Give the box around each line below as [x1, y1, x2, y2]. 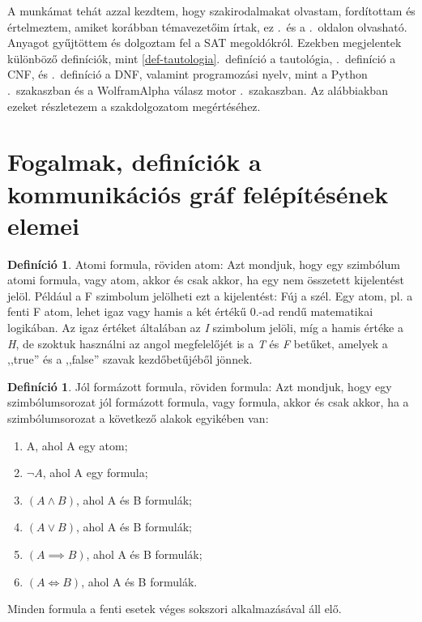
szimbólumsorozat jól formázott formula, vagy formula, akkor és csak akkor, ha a [7, 394, 409, 411]
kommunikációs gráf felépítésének [7, 177, 389, 210]
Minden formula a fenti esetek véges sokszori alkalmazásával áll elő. [7, 600, 342, 617]
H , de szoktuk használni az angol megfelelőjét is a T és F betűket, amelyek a [7, 334, 388, 351]
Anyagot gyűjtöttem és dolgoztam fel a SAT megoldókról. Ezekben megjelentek [7, 34, 402, 51]
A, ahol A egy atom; [26, 437, 128, 454]
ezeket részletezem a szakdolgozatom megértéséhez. [7, 97, 261, 114]
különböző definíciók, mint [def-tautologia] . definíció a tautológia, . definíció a [7, 49, 396, 66]
